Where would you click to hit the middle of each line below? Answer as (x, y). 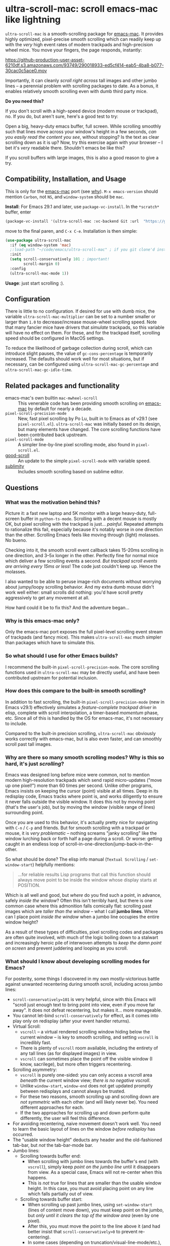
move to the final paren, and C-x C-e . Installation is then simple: (71, 231)
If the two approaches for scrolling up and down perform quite (85, 1113)
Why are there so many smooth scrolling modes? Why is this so (85, 757)
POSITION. (29, 886)
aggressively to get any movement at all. (47, 597)
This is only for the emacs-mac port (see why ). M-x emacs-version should (82, 191)
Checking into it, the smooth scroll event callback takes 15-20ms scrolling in (84, 550)
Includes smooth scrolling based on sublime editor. (71, 472)
